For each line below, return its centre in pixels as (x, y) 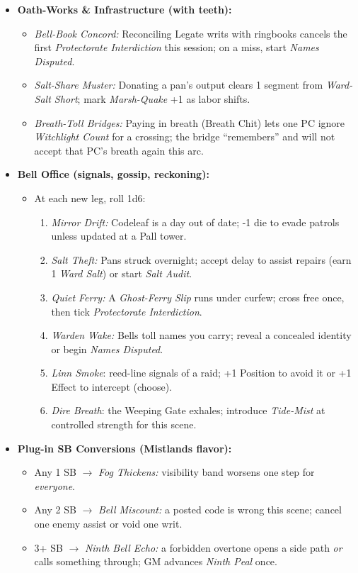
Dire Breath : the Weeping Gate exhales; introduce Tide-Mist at (188, 410)
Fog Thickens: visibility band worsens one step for (206, 472)
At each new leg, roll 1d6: (90, 198)
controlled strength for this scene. (124, 424)
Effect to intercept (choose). (112, 386)
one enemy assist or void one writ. (108, 524)
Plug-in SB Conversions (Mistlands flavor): (125, 448)
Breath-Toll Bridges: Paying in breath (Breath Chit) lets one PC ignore (190, 122)
